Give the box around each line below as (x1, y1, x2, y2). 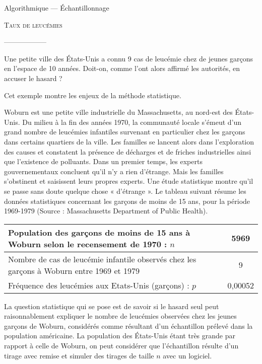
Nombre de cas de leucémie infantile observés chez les (8, 253, 196, 265)
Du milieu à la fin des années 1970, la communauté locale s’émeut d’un (22, 116, 242, 127)
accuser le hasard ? (4, 72, 62, 83)
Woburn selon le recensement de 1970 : (8, 238, 167, 250)
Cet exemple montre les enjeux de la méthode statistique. (4, 90, 181, 100)
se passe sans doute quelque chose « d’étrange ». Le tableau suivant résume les (4, 185, 246, 196)
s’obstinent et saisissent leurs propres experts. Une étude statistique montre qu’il (4, 176, 253, 186)
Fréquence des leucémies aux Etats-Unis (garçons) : (8, 279, 189, 291)
